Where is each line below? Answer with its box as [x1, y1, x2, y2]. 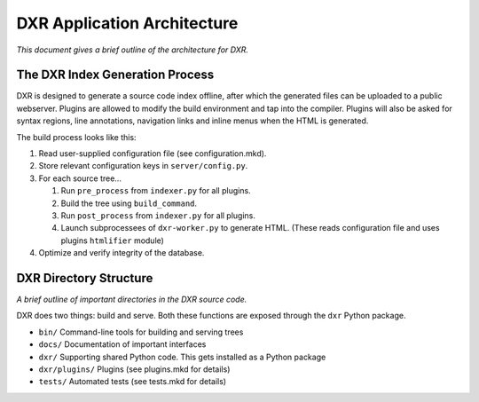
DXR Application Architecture [16, 13, 239, 33]
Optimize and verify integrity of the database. [38, 248, 205, 258]
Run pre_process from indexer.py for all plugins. [60, 185, 252, 196]
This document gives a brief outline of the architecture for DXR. [16, 44, 248, 55]
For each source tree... [38, 173, 122, 184]
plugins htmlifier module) [60, 235, 164, 246]
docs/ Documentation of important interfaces [38, 339, 207, 350]
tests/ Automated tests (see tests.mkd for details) [38, 376, 226, 387]
